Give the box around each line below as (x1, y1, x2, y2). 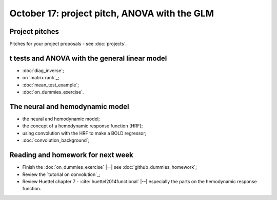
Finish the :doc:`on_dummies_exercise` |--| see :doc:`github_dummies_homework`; (22, 164, 197, 170)
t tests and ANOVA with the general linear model (9, 54, 167, 62)
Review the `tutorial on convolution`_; (22, 171, 101, 177)
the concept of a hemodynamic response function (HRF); (22, 123, 143, 129)
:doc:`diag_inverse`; (22, 67, 64, 74)
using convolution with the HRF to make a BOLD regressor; (22, 130, 147, 136)
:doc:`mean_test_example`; (22, 82, 80, 88)
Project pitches (9, 27, 59, 36)
